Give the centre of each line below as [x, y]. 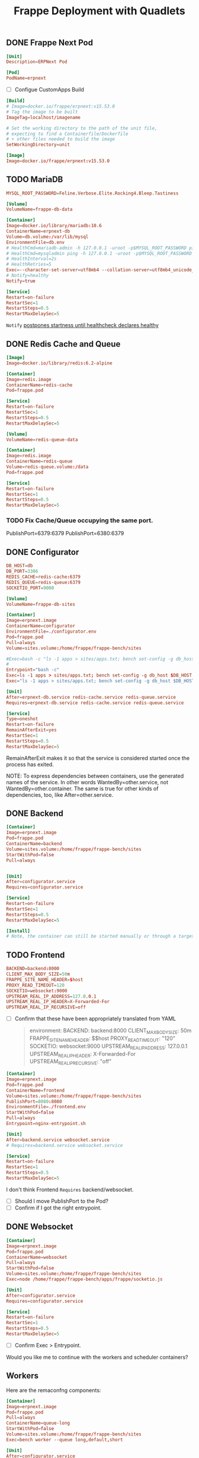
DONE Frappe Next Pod [50, 43]
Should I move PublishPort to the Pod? [61, 1201]
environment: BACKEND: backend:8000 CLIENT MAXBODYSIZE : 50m [110, 1031]
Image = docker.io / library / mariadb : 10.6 [54, 226]
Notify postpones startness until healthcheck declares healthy [82, 325]
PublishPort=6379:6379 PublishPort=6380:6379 [65, 533]
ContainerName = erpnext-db [38, 231]
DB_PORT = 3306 [22, 571]
